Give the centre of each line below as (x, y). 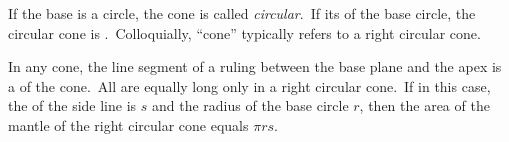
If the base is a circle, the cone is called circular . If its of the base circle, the (242, 13)
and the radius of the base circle (250, 105)
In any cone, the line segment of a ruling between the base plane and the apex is (255, 66)
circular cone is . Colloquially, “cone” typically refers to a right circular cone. (244, 32)
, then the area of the (424, 105)
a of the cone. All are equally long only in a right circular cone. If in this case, (249, 85)
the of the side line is (72, 105)
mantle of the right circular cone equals (128, 124)
